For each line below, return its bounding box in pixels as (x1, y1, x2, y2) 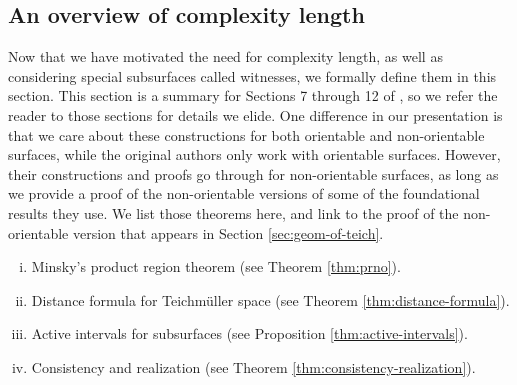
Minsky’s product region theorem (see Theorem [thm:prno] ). (31, 256, 401, 277)
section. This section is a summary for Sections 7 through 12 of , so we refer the (8, 85, 498, 106)
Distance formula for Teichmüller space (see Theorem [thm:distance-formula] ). (31, 289, 510, 310)
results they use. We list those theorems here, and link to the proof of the (8, 202, 459, 223)
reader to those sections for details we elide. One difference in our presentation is (8, 104, 503, 125)
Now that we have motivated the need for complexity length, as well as (8, 46, 443, 67)
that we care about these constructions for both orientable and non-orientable (8, 124, 485, 145)
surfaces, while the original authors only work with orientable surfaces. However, (8, 144, 501, 165)
